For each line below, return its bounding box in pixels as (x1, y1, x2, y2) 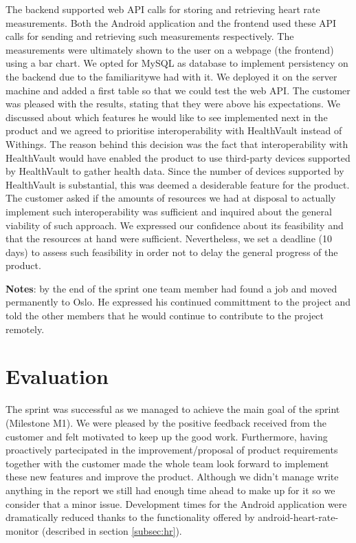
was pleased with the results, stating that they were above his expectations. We (5, 96, 341, 111)
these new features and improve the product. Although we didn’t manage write (5, 469, 339, 484)
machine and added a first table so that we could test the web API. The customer (5, 83, 351, 97)
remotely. (5, 321, 45, 336)
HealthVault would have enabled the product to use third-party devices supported (5, 150, 351, 164)
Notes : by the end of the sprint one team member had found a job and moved (5, 281, 337, 295)
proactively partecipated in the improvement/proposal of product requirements (5, 443, 338, 457)
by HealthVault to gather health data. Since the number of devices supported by (5, 164, 344, 178)
